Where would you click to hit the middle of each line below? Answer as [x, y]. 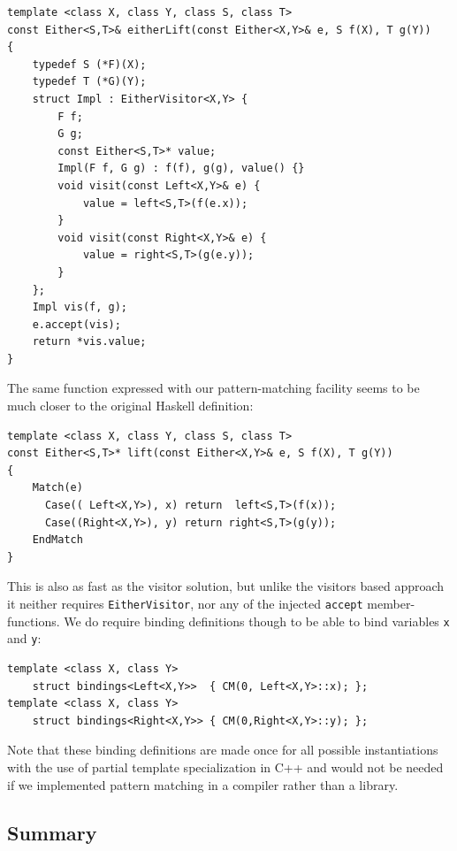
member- [391, 603]
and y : [24, 638]
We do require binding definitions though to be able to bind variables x [257, 621]
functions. [34, 621]
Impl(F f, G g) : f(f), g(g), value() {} [181, 169]
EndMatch [57, 540]
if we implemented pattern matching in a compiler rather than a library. [203, 784]
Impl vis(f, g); [80, 307]
